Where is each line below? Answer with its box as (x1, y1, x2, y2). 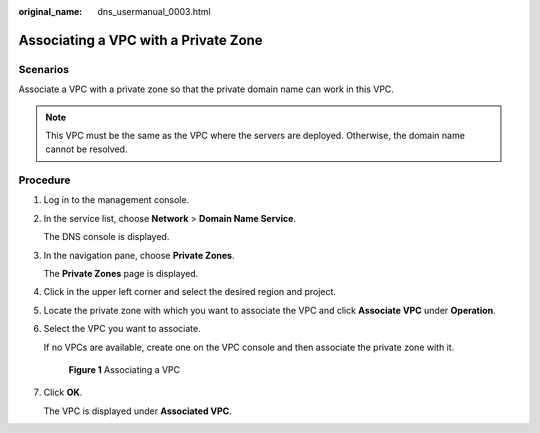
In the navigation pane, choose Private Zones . (43, 249, 235, 261)
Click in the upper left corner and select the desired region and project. (43, 286, 337, 298)
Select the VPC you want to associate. (43, 323, 201, 335)
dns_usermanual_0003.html (97, 6, 211, 17)
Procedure (18, 173, 71, 187)
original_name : (18, 6, 83, 17)
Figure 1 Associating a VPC (68, 363, 181, 375)
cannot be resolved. (45, 143, 128, 155)
